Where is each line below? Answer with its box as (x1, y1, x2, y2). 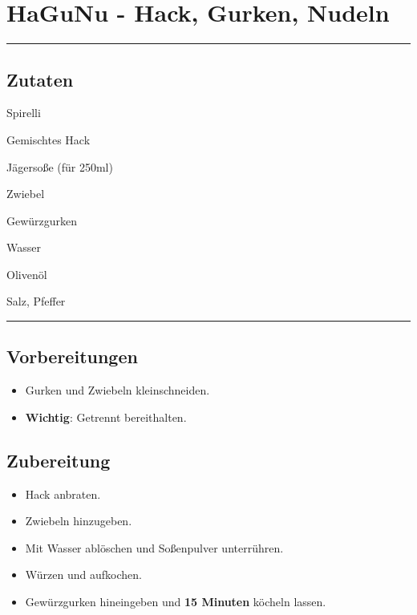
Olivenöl (6, 265, 47, 282)
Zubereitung (6, 447, 111, 472)
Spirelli (6, 104, 41, 121)
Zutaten (6, 67, 74, 91)
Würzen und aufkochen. (25, 566, 142, 583)
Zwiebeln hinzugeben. (25, 512, 132, 529)
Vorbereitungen (6, 344, 138, 369)
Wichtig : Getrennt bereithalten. (25, 408, 187, 425)
